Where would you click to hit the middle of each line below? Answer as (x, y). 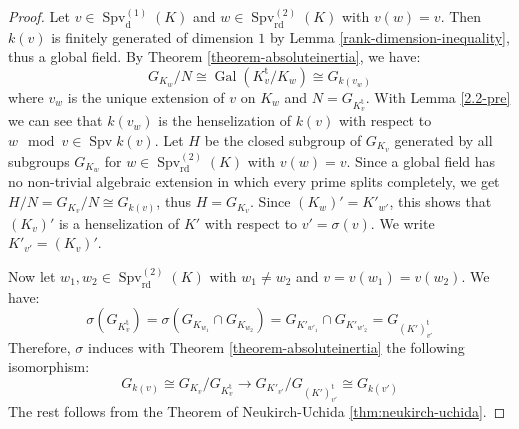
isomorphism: (49, 366)
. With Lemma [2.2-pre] (438, 96)
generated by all (443, 139)
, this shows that (440, 201)
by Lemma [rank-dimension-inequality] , (389, 36)
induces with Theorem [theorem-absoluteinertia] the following (276, 346)
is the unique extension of (146, 96)
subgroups (39, 160)
